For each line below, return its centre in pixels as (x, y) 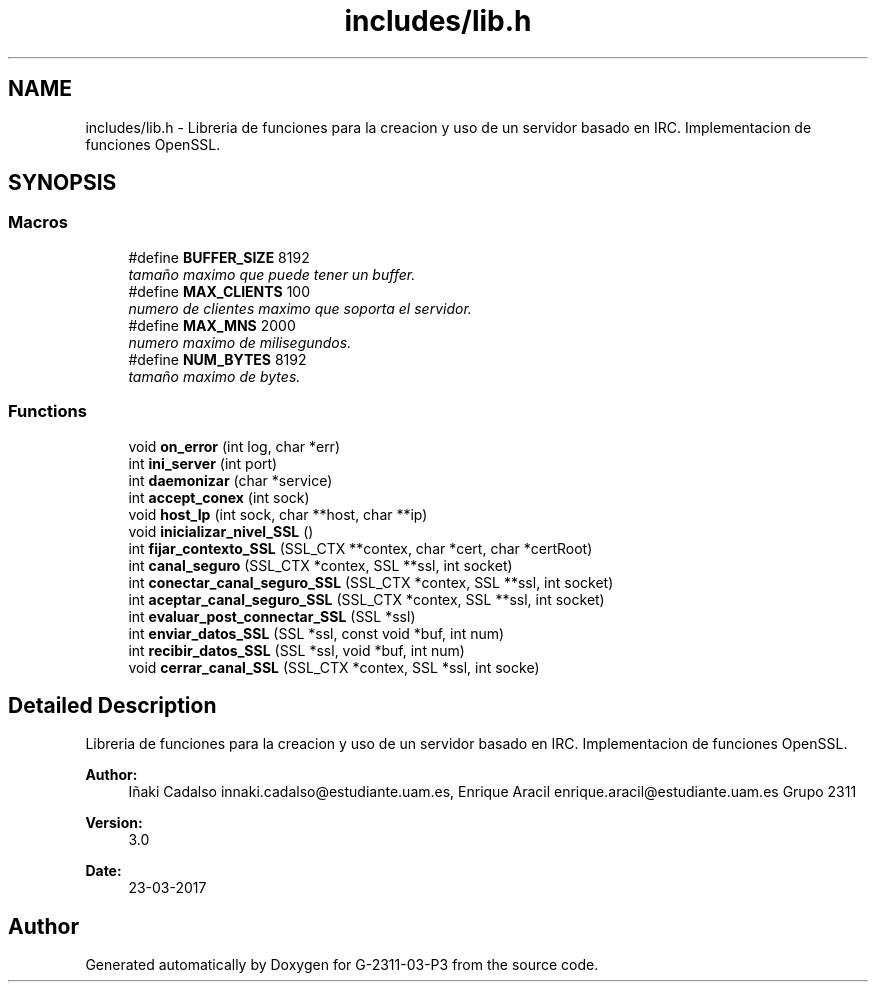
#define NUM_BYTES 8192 (217, 359)
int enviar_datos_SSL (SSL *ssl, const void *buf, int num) (316, 633)
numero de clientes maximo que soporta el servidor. (300, 308)
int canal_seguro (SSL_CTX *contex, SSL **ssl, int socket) (320, 565)
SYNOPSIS (62, 183)
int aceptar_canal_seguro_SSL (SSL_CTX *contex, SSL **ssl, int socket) (366, 599)
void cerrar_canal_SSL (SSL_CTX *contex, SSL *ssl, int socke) (334, 667)
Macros (38, 222)
